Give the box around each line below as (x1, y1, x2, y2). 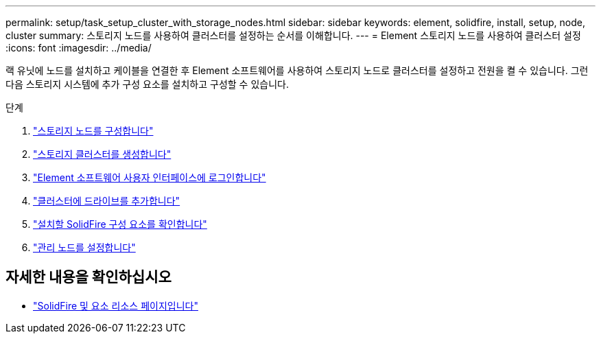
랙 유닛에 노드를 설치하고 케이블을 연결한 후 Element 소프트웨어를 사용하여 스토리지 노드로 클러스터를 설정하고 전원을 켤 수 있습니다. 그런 (5, 65, 589, 76)
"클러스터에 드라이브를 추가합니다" (33, 195, 180, 207)
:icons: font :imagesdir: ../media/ (5, 42, 152, 54)
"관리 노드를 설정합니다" (33, 242, 136, 253)
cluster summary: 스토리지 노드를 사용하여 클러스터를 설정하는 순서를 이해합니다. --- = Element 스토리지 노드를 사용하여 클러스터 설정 (5, 30, 581, 41)
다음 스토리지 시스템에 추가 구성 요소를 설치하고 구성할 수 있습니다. (5, 78, 289, 90)
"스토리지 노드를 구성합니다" (33, 125, 154, 137)
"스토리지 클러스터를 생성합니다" (33, 148, 172, 160)
